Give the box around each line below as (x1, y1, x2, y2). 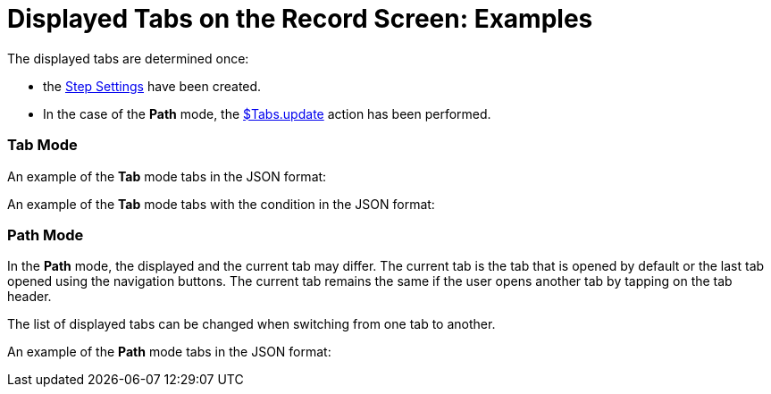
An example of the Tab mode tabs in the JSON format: (7, 168, 327, 184)
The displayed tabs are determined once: (7, 50, 249, 66)
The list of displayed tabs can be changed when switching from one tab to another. (7, 316, 496, 332)
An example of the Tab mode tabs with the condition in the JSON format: (7, 196, 435, 212)
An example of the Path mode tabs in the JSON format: (7, 344, 331, 360)
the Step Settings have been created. (43, 78, 262, 94)
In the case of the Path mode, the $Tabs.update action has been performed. (43, 105, 491, 122)
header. (7, 289, 52, 305)
